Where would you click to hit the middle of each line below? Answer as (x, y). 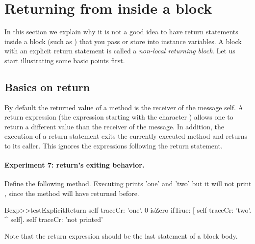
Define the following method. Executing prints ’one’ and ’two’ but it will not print (128, 183)
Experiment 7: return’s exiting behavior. (75, 165)
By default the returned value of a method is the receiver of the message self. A (124, 107)
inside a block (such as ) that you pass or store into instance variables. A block (123, 41)
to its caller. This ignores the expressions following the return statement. (114, 146)
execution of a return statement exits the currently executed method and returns (126, 136)
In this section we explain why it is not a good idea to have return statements (121, 32)
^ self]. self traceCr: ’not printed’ (54, 219)
